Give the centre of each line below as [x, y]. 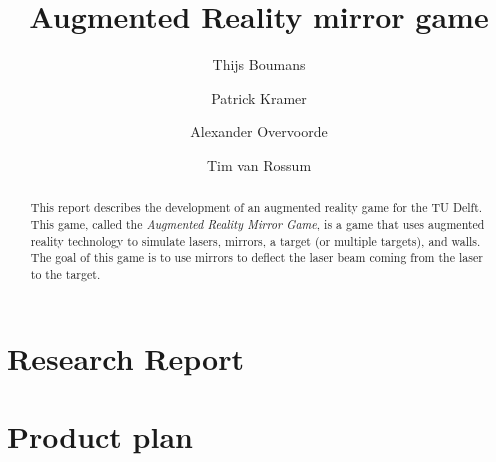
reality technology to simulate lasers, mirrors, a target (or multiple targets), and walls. [255, 240]
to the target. [65, 273]
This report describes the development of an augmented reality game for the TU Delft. [256, 207]
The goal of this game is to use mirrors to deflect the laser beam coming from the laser [256, 257]
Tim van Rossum [259, 164]
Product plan [100, 435]
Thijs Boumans [259, 64]
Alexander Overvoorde [259, 131]
